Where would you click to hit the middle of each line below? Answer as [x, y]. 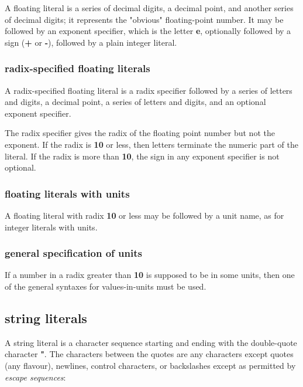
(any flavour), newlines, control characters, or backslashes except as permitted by [150, 365]
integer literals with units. [51, 227]
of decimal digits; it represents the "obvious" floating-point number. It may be [144, 19]
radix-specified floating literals [78, 68]
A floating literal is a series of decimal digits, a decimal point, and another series [149, 8]
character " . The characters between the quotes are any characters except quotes [149, 354]
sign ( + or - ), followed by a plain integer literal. [91, 42]
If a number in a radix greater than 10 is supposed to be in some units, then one [150, 275]
